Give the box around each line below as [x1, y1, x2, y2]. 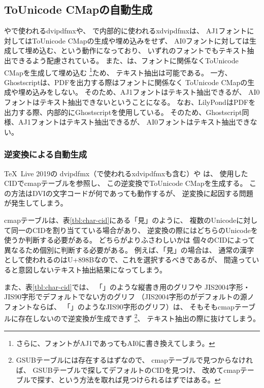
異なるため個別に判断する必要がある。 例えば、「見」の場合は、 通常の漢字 [4, 244, 254, 255]
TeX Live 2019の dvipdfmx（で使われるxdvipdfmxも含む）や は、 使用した [4, 168, 248, 178]
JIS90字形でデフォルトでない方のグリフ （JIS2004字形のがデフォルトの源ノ [4, 291, 254, 302]
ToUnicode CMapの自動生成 [4, 2, 153, 17]
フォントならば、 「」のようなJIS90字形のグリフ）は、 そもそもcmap [4, 301, 235, 312]
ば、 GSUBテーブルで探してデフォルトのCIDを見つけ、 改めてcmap [16, 364, 240, 375]
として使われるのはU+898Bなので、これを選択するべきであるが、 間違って [4, 254, 252, 265]
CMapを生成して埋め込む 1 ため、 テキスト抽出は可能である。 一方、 [4, 65, 232, 77]
